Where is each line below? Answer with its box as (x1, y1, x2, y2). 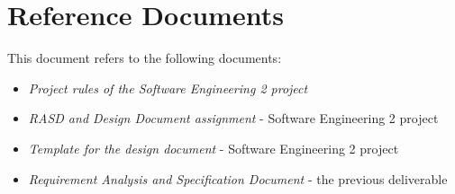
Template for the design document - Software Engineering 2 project (28, 138, 399, 157)
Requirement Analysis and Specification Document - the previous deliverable (28, 169, 448, 188)
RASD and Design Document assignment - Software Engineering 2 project (28, 109, 439, 128)
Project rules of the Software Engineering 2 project (28, 78, 308, 97)
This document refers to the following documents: (7, 48, 282, 67)
